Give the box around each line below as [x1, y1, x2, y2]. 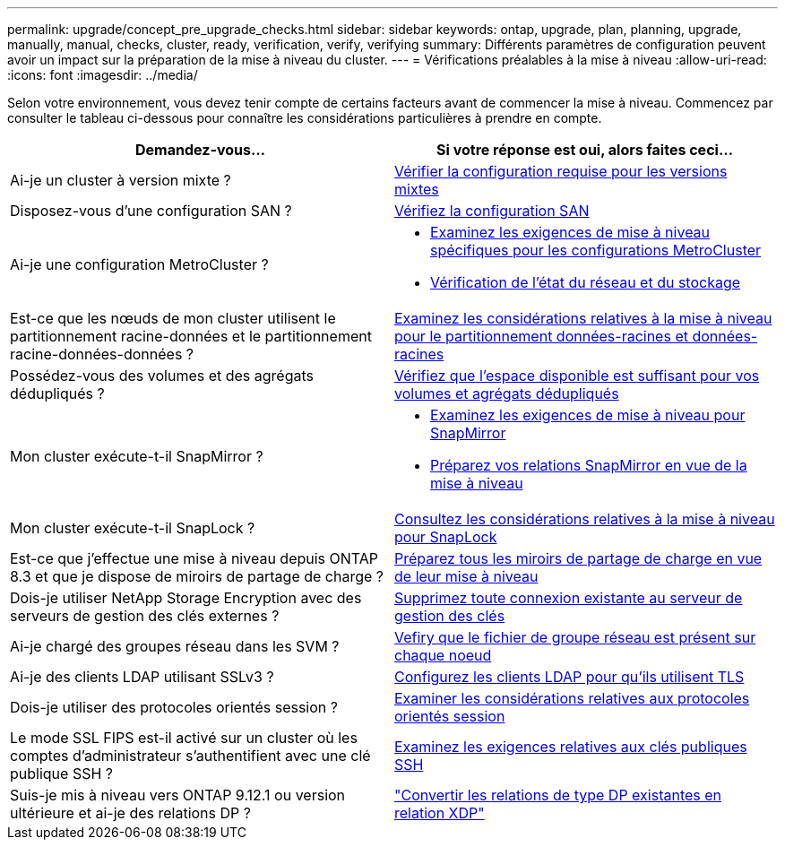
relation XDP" [394, 804, 485, 822]
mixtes [394, 180, 439, 198]
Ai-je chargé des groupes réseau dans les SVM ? [10, 637, 340, 655]
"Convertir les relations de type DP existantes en [394, 786, 722, 804]
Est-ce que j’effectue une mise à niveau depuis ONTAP [10, 549, 379, 567]
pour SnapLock [394, 528, 497, 546]
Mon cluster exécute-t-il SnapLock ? [10, 519, 255, 537]
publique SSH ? [10, 765, 113, 782]
